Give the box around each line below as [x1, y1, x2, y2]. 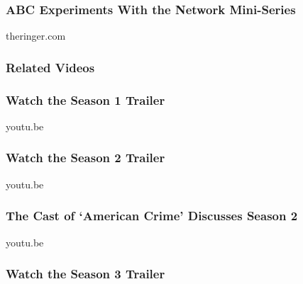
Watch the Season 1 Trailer [6, 91, 165, 108]
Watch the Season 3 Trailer [6, 265, 165, 283]
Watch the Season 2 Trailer [6, 149, 165, 166]
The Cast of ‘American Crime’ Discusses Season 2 [6, 207, 298, 225]
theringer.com [6, 28, 66, 43]
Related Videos [6, 58, 95, 76]
